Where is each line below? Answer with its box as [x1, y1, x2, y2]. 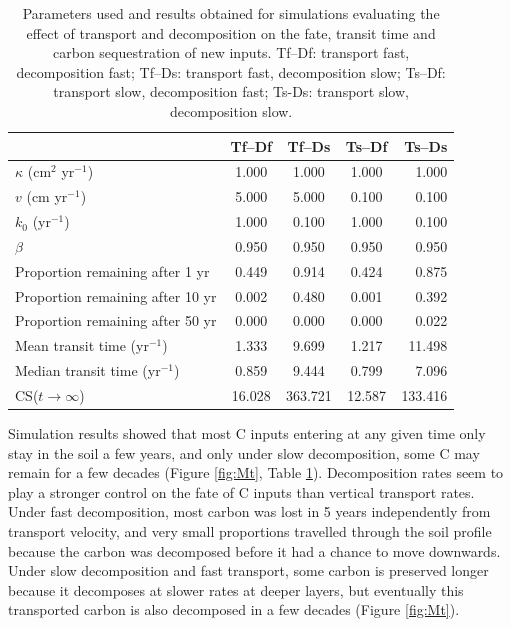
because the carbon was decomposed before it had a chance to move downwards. [8, 540, 501, 561]
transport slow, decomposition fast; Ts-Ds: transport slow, [53, 81, 409, 102]
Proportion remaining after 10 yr [15, 285, 217, 306]
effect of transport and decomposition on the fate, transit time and [26, 22, 436, 43]
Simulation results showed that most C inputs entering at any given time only [8, 423, 486, 444]
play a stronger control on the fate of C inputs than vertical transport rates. [8, 481, 475, 502]
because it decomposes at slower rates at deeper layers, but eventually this [8, 579, 464, 600]
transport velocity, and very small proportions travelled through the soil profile [8, 521, 492, 542]
